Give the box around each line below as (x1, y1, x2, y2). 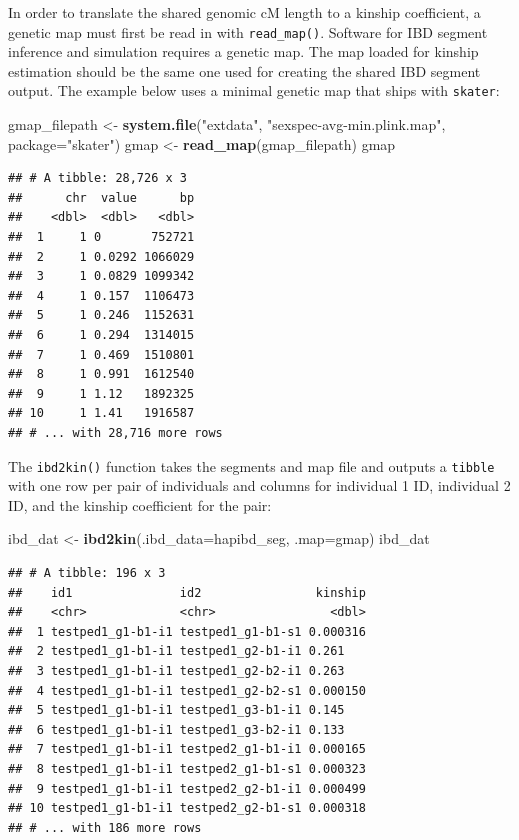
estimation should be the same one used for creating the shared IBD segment (8, 60, 481, 81)
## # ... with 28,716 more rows (8, 426, 223, 440)
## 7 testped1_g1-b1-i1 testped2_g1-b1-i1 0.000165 (8, 742, 366, 757)
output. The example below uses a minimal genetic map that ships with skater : (8, 80, 500, 101)
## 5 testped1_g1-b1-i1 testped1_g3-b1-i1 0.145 (8, 703, 345, 718)
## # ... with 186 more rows (8, 820, 202, 835)
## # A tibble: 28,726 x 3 (8, 171, 187, 186)
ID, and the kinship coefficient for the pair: (8, 494, 272, 515)
